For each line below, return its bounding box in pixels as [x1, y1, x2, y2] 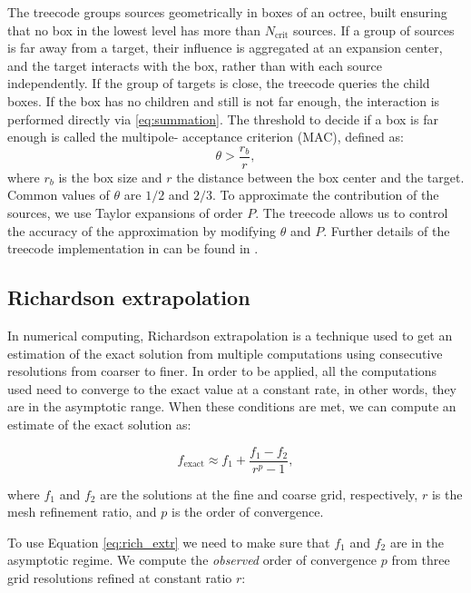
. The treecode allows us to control [255, 203, 448, 222]
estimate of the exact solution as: [7, 414, 191, 433]
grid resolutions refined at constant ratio [7, 568, 232, 587]
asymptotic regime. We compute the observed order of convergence [7, 550, 378, 569]
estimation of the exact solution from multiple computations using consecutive [7, 343, 443, 362]
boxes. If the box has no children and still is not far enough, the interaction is [7, 91, 440, 110]
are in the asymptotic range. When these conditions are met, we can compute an [7, 397, 456, 416]
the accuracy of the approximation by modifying [7, 221, 277, 240]
